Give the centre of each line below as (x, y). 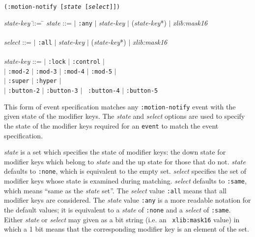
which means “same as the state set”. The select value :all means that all (115, 190)
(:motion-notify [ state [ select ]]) (62, 7)
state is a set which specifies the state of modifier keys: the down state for (115, 152)
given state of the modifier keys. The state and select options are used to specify (125, 116)
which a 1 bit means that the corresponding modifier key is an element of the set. (127, 229)
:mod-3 (46, 71)
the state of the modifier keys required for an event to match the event (111, 126)
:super (19, 81)
